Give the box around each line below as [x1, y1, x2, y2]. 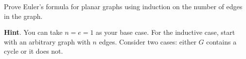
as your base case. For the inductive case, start [96, 27, 235, 37]
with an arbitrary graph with [4, 36, 90, 46]
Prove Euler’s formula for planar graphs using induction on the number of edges [4, 1, 243, 11]
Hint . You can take [4, 27, 63, 37]
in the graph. [4, 11, 43, 21]
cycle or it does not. [4, 46, 63, 56]
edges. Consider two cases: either [99, 36, 196, 46]
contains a [206, 36, 237, 46]
